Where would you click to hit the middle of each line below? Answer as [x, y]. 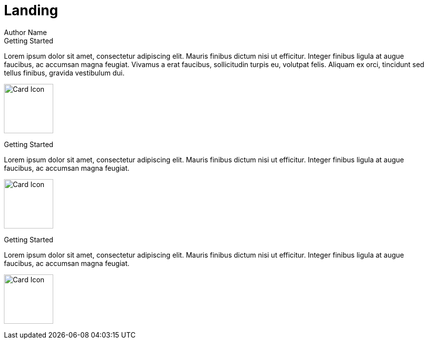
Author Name [26, 32]
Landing [31, 10]
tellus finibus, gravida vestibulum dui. [64, 73]
